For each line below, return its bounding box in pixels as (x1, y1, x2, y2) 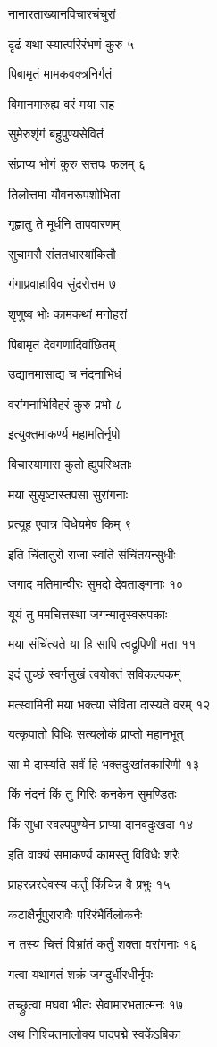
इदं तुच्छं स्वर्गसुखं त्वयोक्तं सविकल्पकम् (8, 665, 181, 683)
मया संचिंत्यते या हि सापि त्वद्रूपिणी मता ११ (8, 634, 196, 653)
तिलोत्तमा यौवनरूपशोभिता (8, 184, 121, 203)
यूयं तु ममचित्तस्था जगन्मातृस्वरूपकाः (8, 604, 168, 623)
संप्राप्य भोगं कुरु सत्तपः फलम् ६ (8, 154, 146, 172)
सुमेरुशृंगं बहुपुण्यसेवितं (8, 124, 104, 143)
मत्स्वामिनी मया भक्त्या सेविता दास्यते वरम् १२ (8, 694, 211, 713)
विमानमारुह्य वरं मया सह (8, 94, 115, 113)
